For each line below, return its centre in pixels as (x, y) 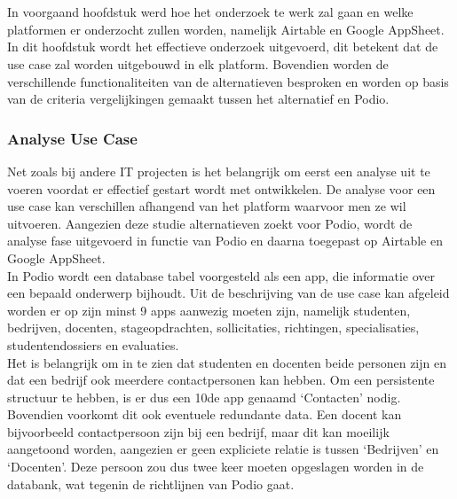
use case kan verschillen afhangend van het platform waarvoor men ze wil (207, 206)
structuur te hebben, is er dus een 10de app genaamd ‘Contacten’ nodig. (204, 397)
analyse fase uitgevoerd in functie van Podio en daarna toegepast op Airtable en (225, 241)
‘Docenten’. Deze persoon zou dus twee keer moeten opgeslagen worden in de (216, 467)
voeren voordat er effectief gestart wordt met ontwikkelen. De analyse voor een (221, 188)
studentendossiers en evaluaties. (93, 344)
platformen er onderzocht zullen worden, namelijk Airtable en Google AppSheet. (226, 29)
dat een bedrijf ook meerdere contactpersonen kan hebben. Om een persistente (221, 380)
